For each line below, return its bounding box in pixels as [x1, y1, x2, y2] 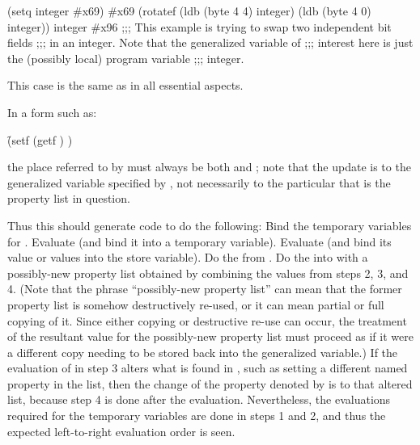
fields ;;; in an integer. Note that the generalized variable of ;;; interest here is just [7, 34, 414, 51]
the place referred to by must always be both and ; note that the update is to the [7, 158, 411, 175]
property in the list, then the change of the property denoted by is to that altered [7, 375, 413, 392]
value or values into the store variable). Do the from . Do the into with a [7, 249, 368, 266]
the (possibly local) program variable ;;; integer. [7, 49, 244, 66]
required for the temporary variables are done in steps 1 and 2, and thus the [7, 407, 386, 424]
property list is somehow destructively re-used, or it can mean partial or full [7, 296, 384, 313]
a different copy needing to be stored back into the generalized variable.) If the [7, 343, 398, 360]
